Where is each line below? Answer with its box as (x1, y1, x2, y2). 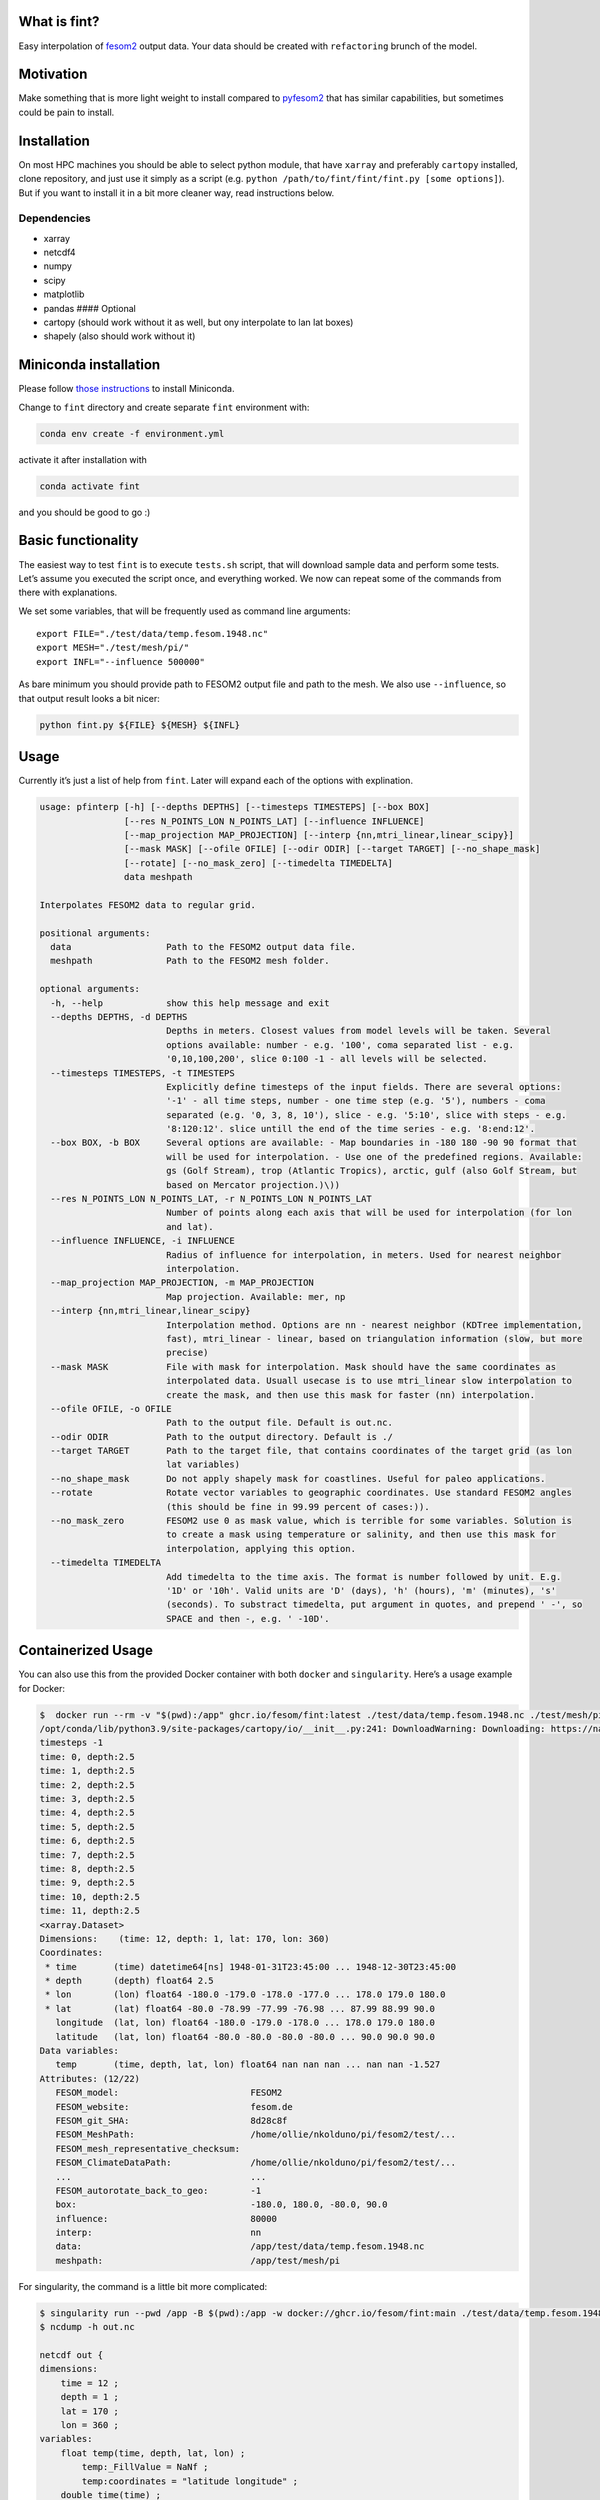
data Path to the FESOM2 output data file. (50, 941, 357, 953)
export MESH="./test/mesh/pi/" (36, 642, 190, 654)
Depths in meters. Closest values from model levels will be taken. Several (165, 1025, 552, 1037)
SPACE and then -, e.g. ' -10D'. (165, 1613, 330, 1624)
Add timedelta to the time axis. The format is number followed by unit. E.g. (165, 1571, 562, 1582)
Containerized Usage (18, 1642, 154, 1659)
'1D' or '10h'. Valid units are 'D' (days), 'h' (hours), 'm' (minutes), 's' (165, 1585, 557, 1596)
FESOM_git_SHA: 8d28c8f (55, 2115, 288, 2126)
